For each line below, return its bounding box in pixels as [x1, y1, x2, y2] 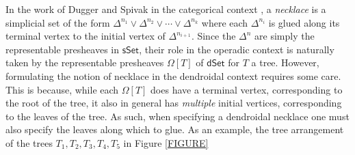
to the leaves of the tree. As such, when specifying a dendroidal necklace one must [5, 109, 350, 123]
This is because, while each [5, 82, 119, 96]
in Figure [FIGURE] [123, 135, 209, 150]
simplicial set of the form [5, 15, 110, 29]
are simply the [254, 29, 315, 43]
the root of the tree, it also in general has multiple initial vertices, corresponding [5, 96, 342, 110]
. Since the [191, 29, 236, 43]
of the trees [5, 135, 53, 150]
